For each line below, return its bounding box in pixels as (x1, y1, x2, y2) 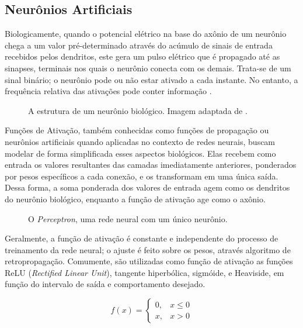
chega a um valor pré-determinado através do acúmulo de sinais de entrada (5, 39, 273, 51)
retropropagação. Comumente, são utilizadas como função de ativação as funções (5, 255, 293, 267)
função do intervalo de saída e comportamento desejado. (5, 278, 206, 290)
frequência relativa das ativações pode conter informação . (5, 85, 212, 97)
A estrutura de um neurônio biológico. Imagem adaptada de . (28, 104, 248, 116)
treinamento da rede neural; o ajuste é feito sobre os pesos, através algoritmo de (5, 243, 291, 256)
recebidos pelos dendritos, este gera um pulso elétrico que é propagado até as (5, 50, 280, 63)
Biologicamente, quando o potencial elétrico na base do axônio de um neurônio (5, 27, 287, 40)
